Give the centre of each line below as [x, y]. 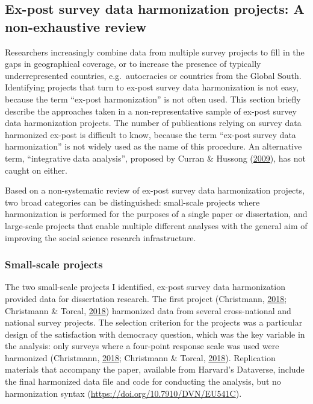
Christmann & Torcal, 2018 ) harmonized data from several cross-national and [148, 310]
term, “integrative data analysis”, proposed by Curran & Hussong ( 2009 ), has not [156, 158]
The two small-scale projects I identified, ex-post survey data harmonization [145, 287]
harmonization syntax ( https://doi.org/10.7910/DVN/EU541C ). [123, 393]
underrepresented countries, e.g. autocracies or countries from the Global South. [153, 75]
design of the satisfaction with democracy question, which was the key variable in [155, 334]
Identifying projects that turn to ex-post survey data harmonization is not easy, [152, 87]
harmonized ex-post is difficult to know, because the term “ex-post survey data [150, 134]
